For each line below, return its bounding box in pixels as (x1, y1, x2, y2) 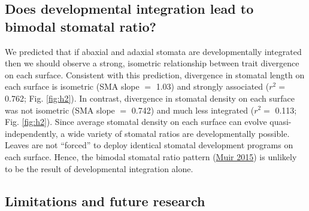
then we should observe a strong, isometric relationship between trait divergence (5, 57, 299, 69)
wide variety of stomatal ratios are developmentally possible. (68, 127, 290, 139)
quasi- (269, 115, 292, 128)
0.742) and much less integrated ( (131, 103, 255, 116)
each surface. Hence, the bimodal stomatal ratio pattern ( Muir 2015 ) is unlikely (5, 150, 297, 163)
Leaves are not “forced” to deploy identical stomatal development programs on (5, 139, 293, 151)
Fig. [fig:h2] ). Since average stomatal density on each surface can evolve (5, 115, 267, 128)
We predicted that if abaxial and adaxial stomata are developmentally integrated (5, 45, 302, 57)
